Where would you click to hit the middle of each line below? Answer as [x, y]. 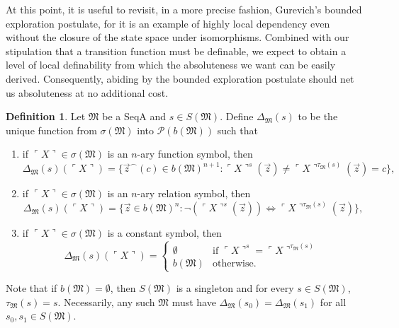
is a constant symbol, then [164, 233]
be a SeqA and [134, 116]
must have [194, 301]
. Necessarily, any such [106, 301]
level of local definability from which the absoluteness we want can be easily [171, 65]
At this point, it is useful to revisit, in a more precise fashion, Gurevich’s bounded [184, 9]
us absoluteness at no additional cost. [87, 92]
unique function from [51, 130]
